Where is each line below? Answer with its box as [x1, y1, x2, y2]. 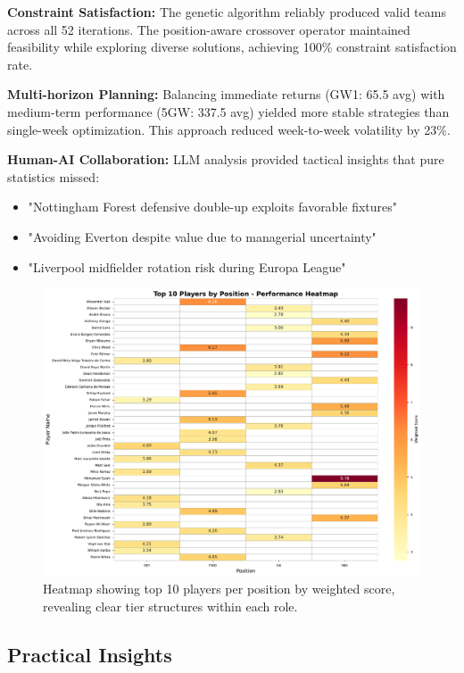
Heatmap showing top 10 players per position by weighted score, [43, 579, 395, 598]
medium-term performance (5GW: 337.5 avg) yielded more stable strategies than [7, 102, 450, 120]
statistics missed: [7, 167, 100, 186]
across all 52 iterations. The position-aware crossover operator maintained [7, 20, 410, 38]
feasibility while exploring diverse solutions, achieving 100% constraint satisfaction [7, 37, 457, 56]
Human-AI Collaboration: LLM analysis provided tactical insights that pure [7, 150, 444, 169]
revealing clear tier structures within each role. [43, 596, 298, 615]
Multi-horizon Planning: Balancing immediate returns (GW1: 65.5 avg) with [7, 85, 445, 104]
